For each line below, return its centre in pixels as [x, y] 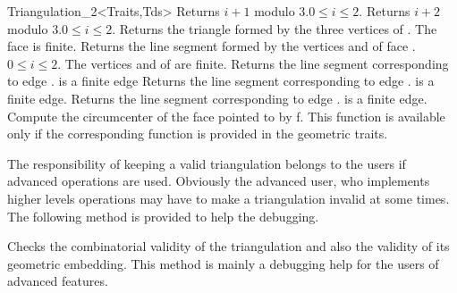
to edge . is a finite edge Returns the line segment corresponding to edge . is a [221, 81]
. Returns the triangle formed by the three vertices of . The [275, 28]
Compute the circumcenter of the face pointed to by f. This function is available [226, 116]
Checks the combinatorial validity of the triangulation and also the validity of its [228, 246]
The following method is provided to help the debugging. [163, 216]
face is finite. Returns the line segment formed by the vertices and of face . [212, 46]
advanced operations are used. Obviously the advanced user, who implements [219, 181]
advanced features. [58, 281]
